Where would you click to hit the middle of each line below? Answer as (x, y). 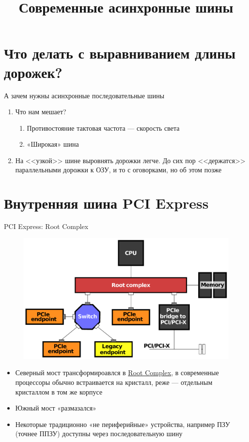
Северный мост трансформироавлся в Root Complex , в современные (117, 373)
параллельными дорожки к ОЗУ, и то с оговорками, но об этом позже (118, 170)
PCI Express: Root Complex (46, 226)
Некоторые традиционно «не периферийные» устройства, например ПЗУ (123, 424)
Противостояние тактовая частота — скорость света (103, 128)
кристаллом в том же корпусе (59, 391)
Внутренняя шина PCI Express (106, 203)
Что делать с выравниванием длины (120, 53)
